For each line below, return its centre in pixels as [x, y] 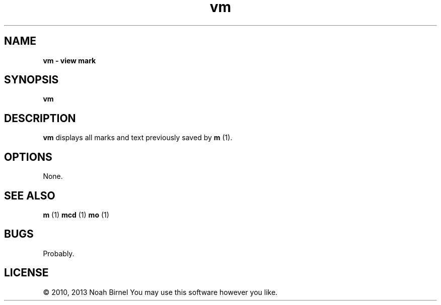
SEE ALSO [30, 195]
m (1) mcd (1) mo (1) [76, 215]
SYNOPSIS [31, 80]
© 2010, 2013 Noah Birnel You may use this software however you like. [160, 292]
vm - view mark [69, 60]
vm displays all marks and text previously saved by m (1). [138, 138]
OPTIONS [28, 157]
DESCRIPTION [40, 118]
